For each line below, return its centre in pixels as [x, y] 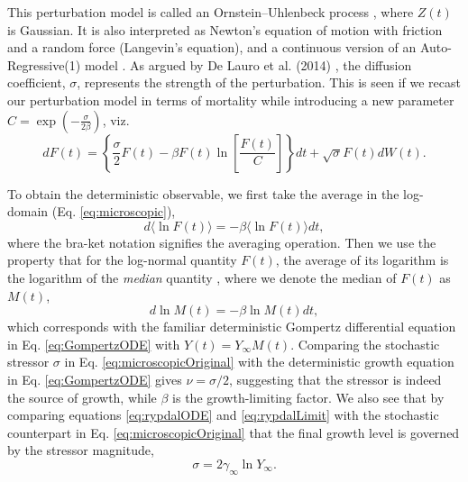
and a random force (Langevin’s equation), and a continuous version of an [212, 47]
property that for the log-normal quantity [122, 260]
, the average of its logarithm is [362, 260]
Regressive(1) [44, 64]
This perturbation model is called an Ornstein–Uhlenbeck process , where [211, 12]
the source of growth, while [82, 397]
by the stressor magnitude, [81, 450]
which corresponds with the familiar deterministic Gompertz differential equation [232, 327]
